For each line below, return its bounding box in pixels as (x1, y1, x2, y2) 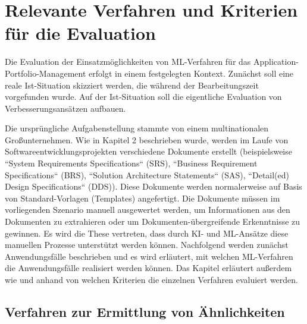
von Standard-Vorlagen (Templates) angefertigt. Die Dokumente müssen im (5, 191, 280, 204)
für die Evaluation (5, 21, 156, 45)
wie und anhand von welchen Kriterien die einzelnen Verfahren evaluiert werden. (5, 273, 298, 285)
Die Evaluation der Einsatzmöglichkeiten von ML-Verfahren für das (5, 55, 251, 68)
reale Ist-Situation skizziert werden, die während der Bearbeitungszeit (5, 78, 259, 91)
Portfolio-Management (5, 67, 86, 79)
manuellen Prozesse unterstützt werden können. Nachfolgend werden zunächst (5, 238, 289, 251)
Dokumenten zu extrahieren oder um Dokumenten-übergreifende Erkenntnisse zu (5, 215, 300, 228)
